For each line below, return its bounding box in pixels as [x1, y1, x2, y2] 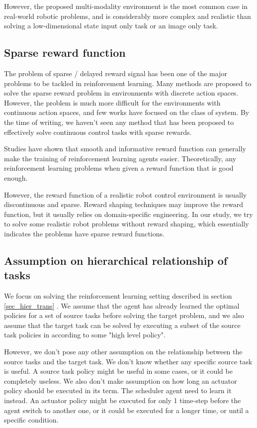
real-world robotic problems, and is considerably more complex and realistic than [4, 10, 251, 21]
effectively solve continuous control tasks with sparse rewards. [4, 126, 192, 137]
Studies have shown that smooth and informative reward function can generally [4, 143, 246, 154]
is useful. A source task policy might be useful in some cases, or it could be [4, 366, 233, 376]
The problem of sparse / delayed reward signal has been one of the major [4, 68, 227, 78]
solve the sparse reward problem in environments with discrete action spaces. [4, 88, 239, 98]
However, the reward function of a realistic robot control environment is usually [4, 189, 247, 200]
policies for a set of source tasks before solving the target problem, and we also [4, 310, 244, 321]
